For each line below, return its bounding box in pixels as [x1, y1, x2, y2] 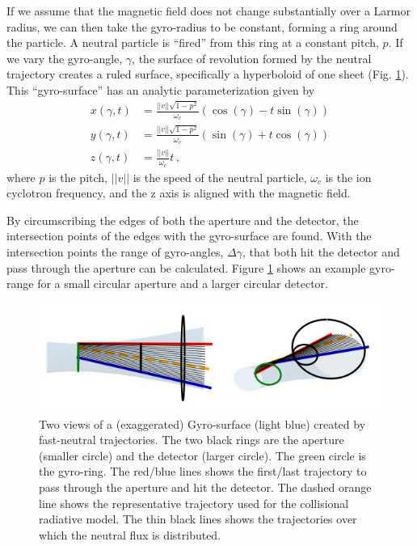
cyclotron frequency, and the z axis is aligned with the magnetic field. [6, 184, 351, 201]
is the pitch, [48, 168, 107, 185]
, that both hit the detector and [242, 243, 400, 260]
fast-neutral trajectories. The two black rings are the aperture [39, 431, 344, 448]
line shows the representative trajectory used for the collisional [39, 494, 349, 511]
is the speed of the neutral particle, [133, 168, 307, 185]
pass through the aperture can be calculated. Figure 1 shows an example [6, 259, 366, 276]
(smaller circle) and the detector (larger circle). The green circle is [39, 447, 366, 463]
